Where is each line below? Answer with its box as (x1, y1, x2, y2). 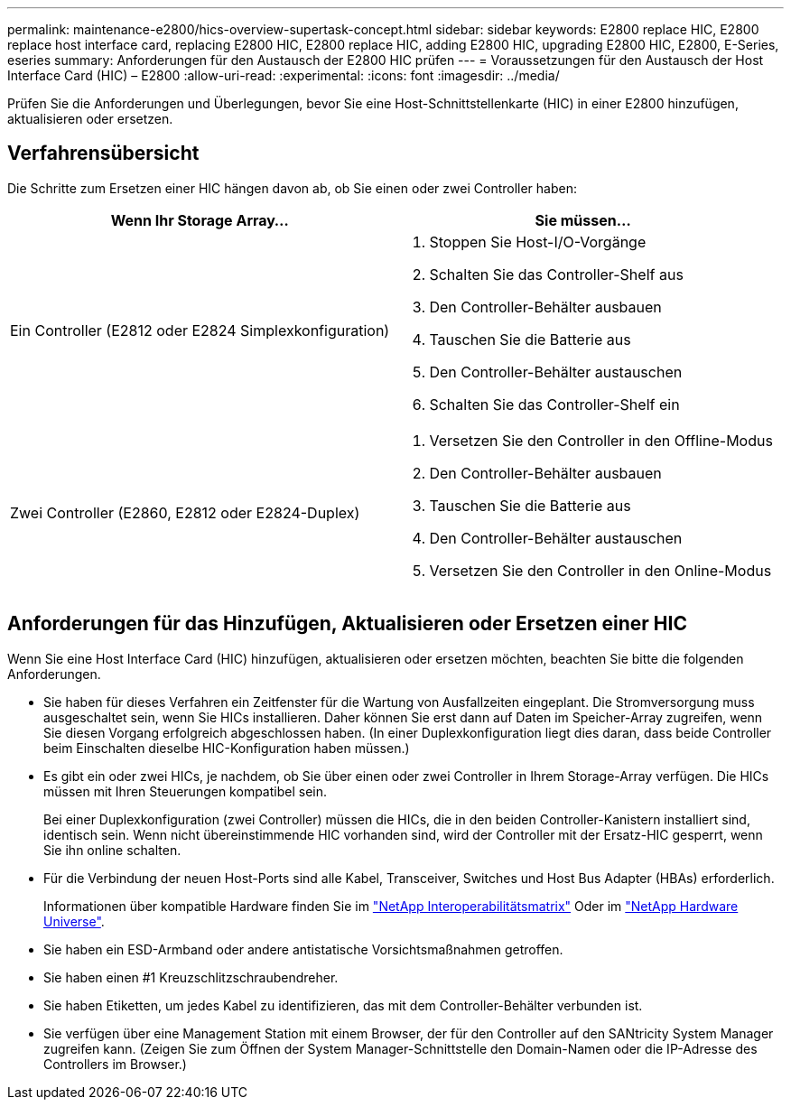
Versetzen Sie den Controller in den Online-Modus (429, 561, 772, 580)
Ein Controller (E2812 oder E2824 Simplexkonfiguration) (10, 321, 390, 340)
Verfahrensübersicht (7, 142, 200, 165)
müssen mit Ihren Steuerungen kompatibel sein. (43, 783, 327, 799)
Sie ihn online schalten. (43, 842, 181, 858)
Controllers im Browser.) (43, 1056, 187, 1072)
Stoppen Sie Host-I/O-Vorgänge (429, 232, 647, 251)
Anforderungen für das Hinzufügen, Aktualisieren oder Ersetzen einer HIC (7, 612, 687, 636)
